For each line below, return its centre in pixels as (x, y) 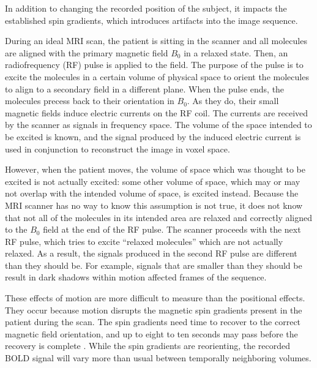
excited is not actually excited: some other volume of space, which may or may (153, 181)
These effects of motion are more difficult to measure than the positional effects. (155, 298)
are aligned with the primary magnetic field (87, 52)
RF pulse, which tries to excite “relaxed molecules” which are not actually (144, 241)
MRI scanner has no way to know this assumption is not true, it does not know (154, 205)
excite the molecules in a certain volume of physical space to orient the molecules (157, 76)
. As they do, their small (233, 101)
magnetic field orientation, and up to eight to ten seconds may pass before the (151, 333)
